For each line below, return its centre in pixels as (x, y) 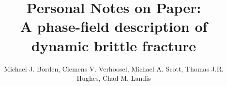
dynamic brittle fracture (114, 45)
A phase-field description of (114, 26)
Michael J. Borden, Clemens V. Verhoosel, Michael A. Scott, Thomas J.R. (114, 68)
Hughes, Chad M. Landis (114, 78)
